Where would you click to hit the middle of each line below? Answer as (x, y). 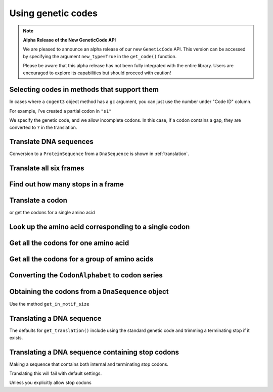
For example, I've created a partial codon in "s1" (60, 111)
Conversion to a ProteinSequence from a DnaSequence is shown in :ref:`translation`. (99, 154)
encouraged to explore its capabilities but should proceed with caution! (97, 73)
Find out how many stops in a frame (66, 184)
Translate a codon (38, 200)
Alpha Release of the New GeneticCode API (70, 40)
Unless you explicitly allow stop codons (51, 383)
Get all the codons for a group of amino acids (81, 259)
